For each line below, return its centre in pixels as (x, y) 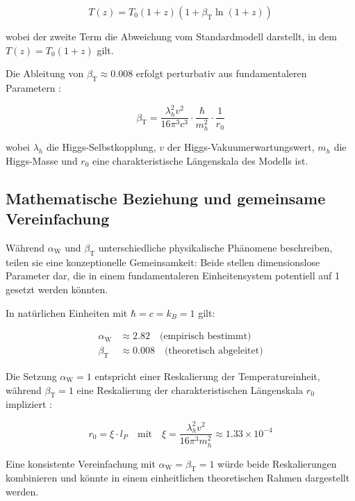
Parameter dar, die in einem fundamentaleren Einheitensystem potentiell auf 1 (173, 276)
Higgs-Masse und (42, 160)
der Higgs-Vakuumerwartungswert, (241, 147)
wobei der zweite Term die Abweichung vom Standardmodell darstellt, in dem (171, 36)
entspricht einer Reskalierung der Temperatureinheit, (207, 376)
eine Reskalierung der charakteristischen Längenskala (190, 389)
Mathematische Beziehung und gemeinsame (166, 198)
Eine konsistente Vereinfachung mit (81, 463)
